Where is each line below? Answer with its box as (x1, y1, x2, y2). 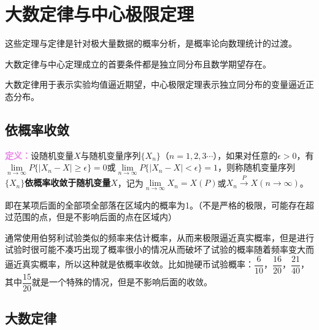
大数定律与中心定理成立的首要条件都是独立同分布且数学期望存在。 (5, 57, 271, 70)
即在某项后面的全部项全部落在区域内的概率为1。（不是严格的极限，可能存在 (5, 198, 306, 211)
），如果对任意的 (213, 148, 278, 161)
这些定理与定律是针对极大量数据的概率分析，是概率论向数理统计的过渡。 (5, 37, 297, 50)
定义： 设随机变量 (5, 148, 74, 161)
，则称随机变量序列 (218, 161, 296, 174)
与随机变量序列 (80, 148, 141, 161)
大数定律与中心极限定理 (5, 1, 194, 26)
